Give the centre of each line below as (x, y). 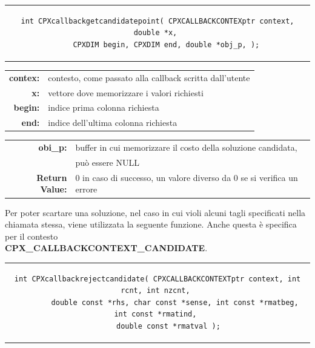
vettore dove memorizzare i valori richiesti (126, 92)
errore (86, 189)
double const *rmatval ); (168, 327)
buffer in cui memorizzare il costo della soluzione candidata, (186, 147)
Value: (54, 189)
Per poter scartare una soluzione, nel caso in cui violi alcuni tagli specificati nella (155, 212)
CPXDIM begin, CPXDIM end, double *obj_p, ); (166, 44)
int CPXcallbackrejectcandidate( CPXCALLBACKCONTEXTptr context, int (157, 279)
